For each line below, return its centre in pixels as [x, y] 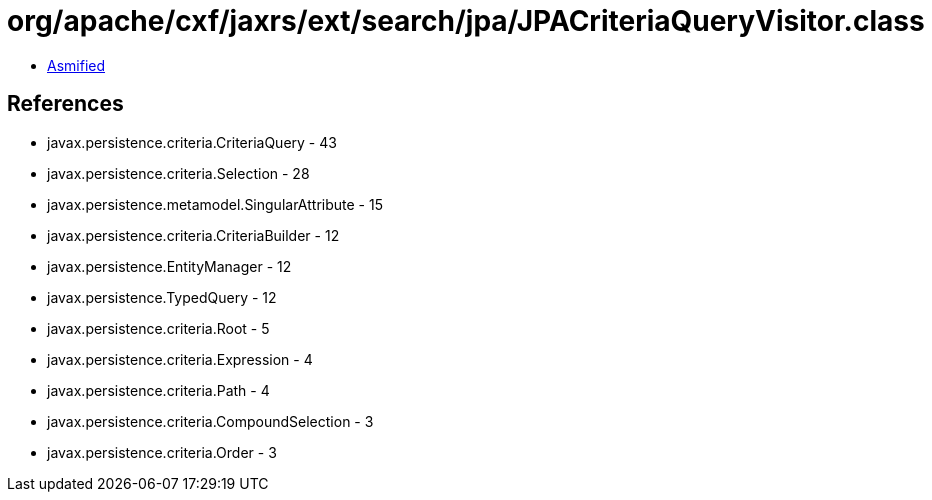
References [65, 104]
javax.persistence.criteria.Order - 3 [162, 452]
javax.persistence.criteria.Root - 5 [158, 328]
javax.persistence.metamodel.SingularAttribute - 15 [215, 204]
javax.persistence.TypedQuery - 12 [162, 297]
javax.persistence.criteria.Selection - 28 [178, 173]
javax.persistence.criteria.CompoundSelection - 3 [210, 421]
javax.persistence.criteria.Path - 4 [158, 390]
